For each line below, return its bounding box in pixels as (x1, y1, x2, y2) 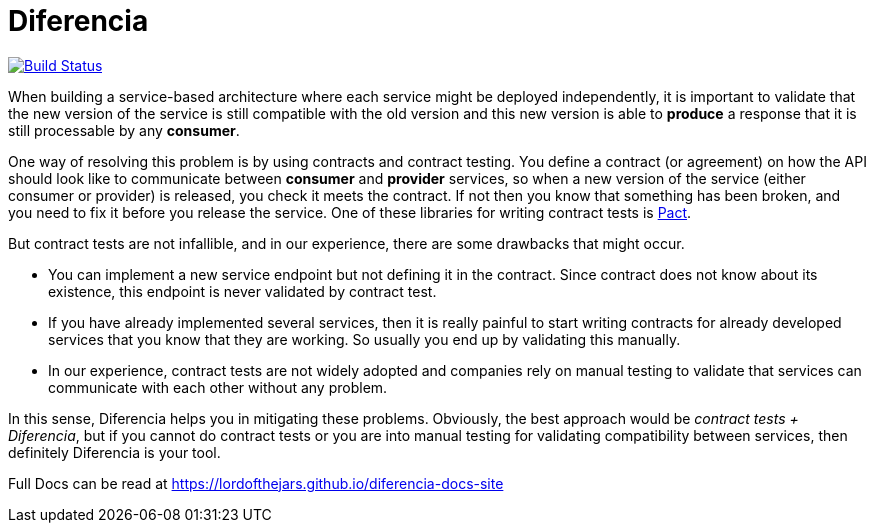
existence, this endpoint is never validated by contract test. (48, 282, 437, 300)
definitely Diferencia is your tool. (8, 443, 221, 461)
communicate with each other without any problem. (48, 378, 388, 396)
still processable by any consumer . (8, 121, 240, 139)
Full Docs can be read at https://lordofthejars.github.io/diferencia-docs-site (8, 474, 504, 492)
